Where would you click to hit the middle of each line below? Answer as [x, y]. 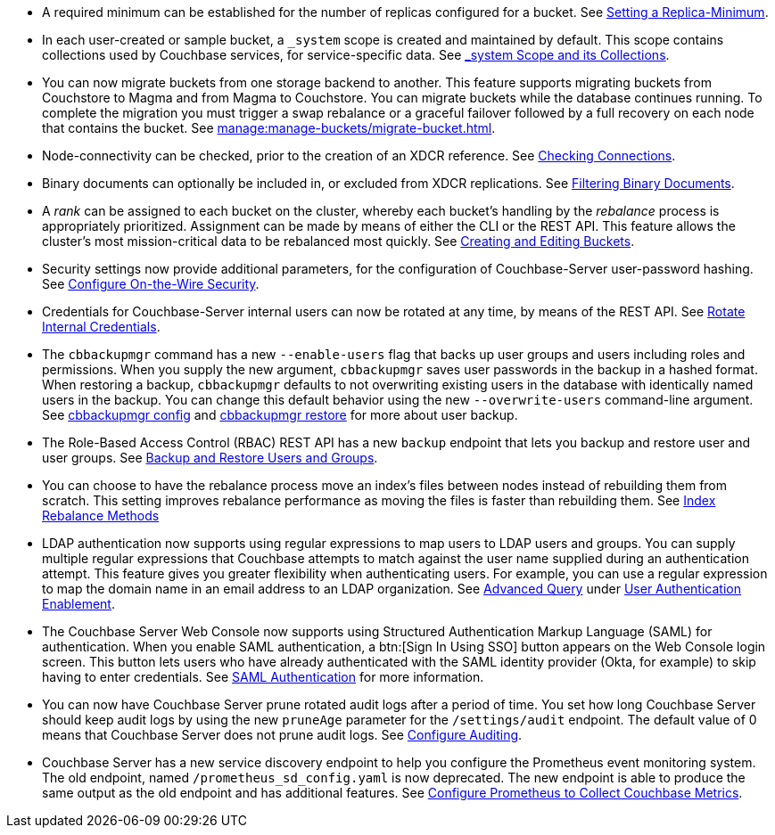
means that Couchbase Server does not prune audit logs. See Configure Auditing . [282, 735]
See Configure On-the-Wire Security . [151, 284]
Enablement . [78, 604]
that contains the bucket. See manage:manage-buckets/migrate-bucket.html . [269, 128]
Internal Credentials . [101, 327]
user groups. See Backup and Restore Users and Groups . [210, 458]
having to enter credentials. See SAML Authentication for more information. [263, 677]
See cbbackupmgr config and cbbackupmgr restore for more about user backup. [280, 415]
